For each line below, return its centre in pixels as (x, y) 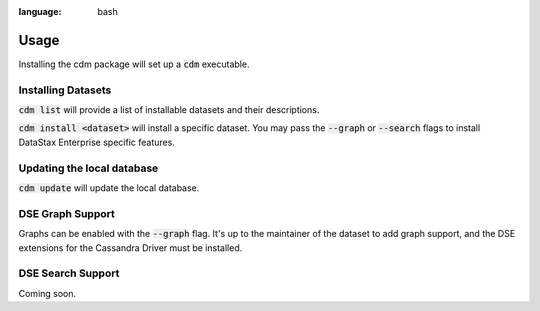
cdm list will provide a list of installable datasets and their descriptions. (169, 110)
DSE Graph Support (66, 213)
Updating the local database (88, 168)
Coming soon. (47, 293)
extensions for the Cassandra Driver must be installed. (130, 247)
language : (40, 11)
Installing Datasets (65, 90)
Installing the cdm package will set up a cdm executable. (134, 64)
